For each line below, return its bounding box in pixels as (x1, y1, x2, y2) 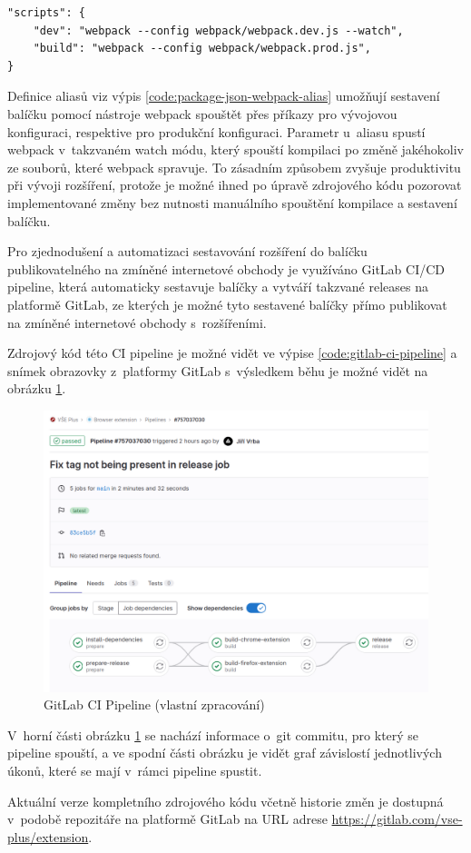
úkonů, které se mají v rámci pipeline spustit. (7, 760, 262, 779)
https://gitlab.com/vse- (331, 809, 463, 828)
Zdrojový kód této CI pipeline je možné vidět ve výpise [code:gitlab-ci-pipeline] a (7, 343, 457, 362)
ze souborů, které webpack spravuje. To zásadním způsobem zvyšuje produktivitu (7, 157, 461, 176)
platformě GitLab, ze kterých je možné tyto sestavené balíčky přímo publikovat (7, 294, 447, 313)
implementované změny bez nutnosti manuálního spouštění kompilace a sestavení (7, 193, 457, 212)
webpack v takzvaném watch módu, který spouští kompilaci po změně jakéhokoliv (7, 140, 465, 159)
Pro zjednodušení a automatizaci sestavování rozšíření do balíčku (7, 242, 368, 261)
